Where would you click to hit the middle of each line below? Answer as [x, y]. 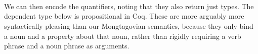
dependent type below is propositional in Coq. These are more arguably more [124, 16]
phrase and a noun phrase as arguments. [67, 46]
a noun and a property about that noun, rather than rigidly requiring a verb [123, 36]
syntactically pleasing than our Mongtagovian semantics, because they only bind [129, 25]
